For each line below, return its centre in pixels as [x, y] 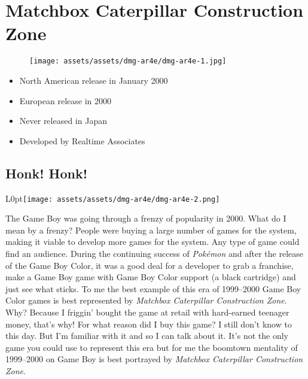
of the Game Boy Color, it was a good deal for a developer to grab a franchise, [150, 265]
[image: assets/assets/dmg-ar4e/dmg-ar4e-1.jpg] [128, 61]
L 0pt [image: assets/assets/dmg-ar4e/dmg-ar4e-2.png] [113, 198]
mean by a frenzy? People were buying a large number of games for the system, [151, 230]
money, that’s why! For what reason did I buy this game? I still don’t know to [149, 324]
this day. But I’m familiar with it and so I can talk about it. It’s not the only [147, 336]
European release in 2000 [65, 100]
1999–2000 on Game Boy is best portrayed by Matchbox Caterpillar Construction [154, 359]
